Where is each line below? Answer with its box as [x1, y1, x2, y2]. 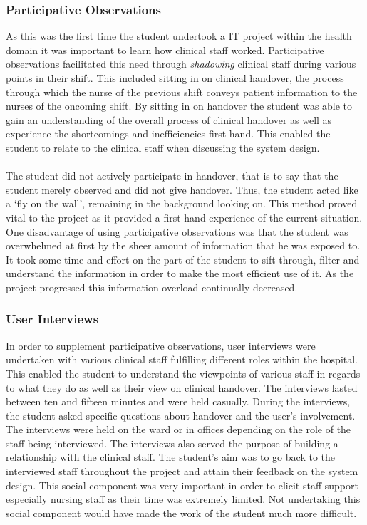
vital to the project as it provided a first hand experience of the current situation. [6, 209, 363, 224]
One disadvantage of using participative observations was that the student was [6, 224, 348, 239]
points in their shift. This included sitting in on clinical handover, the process [6, 71, 344, 85]
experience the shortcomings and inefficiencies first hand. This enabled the [6, 126, 331, 141]
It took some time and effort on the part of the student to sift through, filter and [6, 251, 360, 266]
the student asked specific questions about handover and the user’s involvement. [6, 407, 356, 422]
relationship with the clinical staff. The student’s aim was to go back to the [6, 449, 335, 464]
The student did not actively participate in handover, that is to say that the [6, 168, 338, 183]
